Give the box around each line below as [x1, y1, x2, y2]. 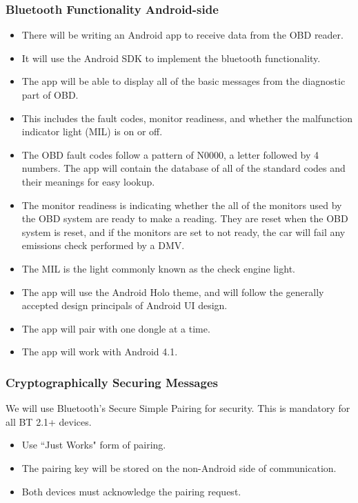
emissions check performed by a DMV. [21, 238, 185, 253]
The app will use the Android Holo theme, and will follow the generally [21, 284, 324, 299]
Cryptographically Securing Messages [6, 373, 218, 391]
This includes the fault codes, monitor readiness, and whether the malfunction [21, 110, 353, 125]
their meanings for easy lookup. [21, 174, 155, 188]
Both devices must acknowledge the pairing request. [21, 484, 241, 498]
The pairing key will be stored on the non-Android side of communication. [21, 460, 337, 475]
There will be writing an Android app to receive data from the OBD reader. [21, 28, 344, 42]
